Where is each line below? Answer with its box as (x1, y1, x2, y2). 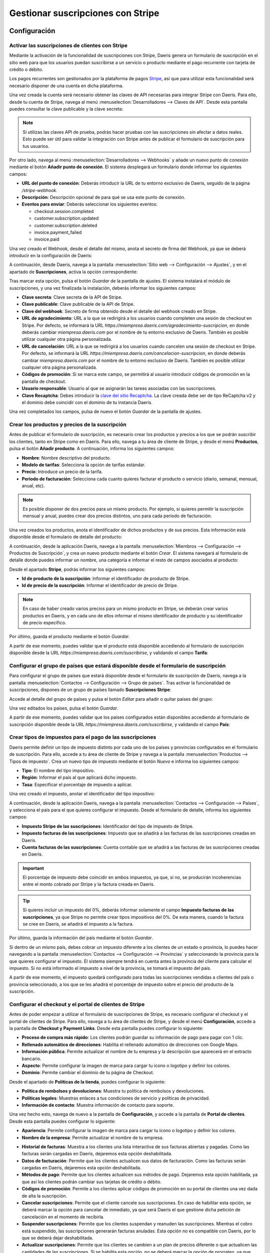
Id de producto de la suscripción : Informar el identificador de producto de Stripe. (21, 575, 190, 581)
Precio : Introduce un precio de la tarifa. (21, 469, 103, 475)
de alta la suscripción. (21, 1193, 67, 1199)
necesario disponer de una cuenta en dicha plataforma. (9, 83, 123, 89)
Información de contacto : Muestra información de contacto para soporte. (21, 1102, 174, 1108)
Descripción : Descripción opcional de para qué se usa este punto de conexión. (21, 194, 185, 200)
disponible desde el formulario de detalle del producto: (9, 534, 122, 540)
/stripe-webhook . (21, 187, 57, 193)
